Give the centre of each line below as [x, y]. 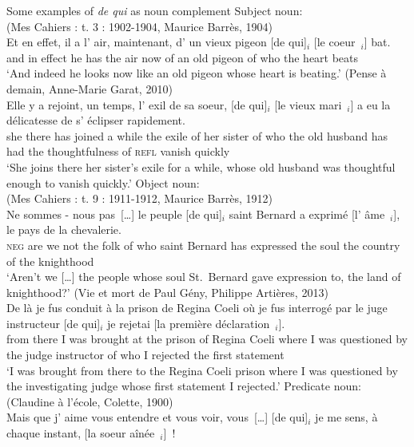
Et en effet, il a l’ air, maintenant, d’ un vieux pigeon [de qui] [157, 42]
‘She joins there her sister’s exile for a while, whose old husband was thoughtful [201, 166]
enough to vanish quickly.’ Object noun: [103, 182]
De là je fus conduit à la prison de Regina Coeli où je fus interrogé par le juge [197, 308]
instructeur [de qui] [54, 323]
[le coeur [334, 42]
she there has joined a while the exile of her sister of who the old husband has [197, 135]
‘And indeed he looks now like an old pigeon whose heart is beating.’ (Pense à [197, 73]
